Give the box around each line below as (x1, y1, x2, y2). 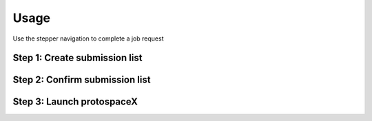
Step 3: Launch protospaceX (12, 96, 138, 108)
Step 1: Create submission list (12, 52, 143, 64)
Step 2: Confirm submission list (12, 74, 151, 86)
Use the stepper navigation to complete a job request (12, 34, 164, 43)
